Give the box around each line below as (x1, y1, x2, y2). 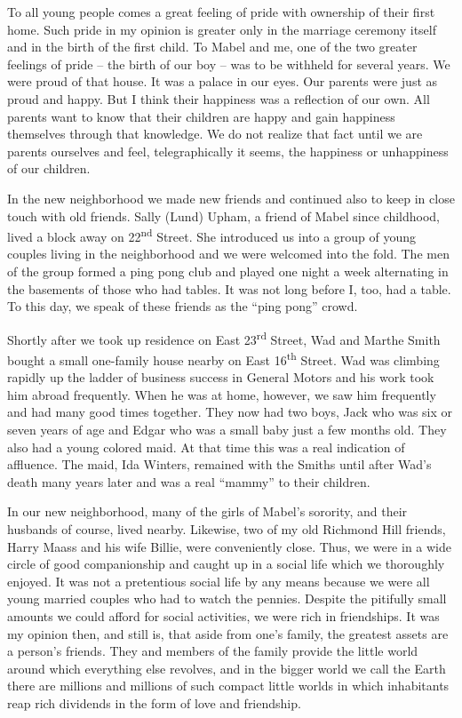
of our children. (7, 159, 91, 178)
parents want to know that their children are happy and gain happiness (7, 107, 395, 125)
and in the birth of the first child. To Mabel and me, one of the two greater (7, 37, 418, 56)
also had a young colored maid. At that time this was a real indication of (7, 437, 405, 456)
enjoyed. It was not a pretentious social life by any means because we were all (7, 571, 430, 590)
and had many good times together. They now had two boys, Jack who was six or (7, 403, 453, 421)
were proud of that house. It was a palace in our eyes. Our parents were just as (7, 72, 438, 91)
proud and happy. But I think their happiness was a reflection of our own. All (7, 89, 430, 108)
